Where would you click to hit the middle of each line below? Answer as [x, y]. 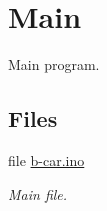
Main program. [54, 64]
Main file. [38, 193]
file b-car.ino [46, 159]
